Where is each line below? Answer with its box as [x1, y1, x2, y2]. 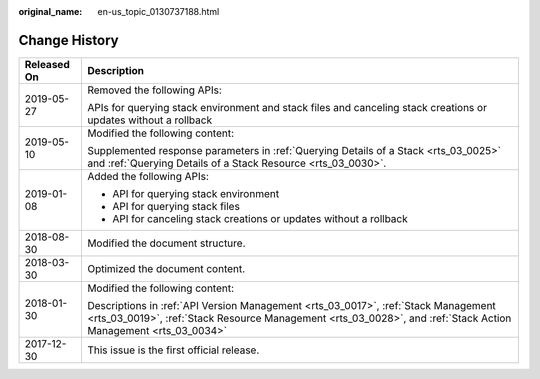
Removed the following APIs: [86, 83, 222, 97]
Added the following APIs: [86, 169, 210, 183]
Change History [18, 31, 119, 49]
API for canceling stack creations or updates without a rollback [111, 211, 409, 225]
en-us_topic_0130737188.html [97, 6, 220, 17]
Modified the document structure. [86, 236, 246, 250]
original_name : [18, 6, 83, 17]
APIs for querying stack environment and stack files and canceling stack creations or [86, 100, 487, 114]
